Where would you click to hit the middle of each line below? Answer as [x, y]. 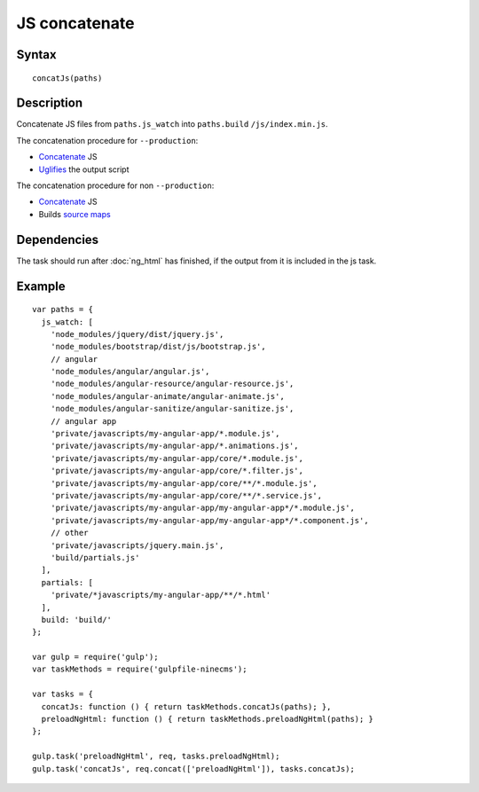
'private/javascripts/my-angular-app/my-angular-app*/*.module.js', [202, 508]
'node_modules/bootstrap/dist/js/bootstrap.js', [158, 347]
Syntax [36, 55]
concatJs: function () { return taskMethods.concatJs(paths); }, [186, 706]
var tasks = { [63, 694]
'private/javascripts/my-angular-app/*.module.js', [165, 434]
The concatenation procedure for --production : [107, 140]
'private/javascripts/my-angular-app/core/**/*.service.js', [186, 495]
